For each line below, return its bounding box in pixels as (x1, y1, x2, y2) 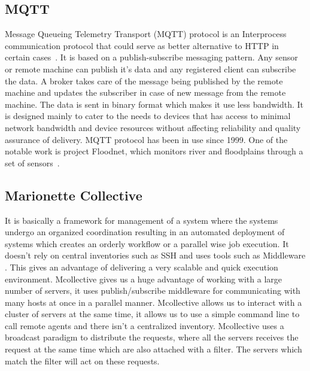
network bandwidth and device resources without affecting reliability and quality (5, 121, 301, 133)
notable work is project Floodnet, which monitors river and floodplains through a (5, 145, 303, 157)
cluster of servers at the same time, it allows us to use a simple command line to (5, 308, 300, 320)
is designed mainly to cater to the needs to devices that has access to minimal (5, 110, 291, 122)
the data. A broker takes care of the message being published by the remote (5, 74, 283, 87)
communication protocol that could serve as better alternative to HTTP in (5, 39, 279, 51)
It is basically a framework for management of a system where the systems (5, 214, 278, 226)
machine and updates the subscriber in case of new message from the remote (5, 86, 286, 99)
